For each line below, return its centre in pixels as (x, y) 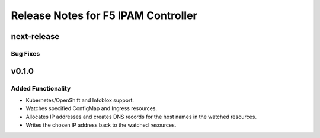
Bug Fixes (25, 53)
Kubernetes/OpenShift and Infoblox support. (80, 100)
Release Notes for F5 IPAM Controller (104, 15)
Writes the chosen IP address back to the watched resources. (101, 125)
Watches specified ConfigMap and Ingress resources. (92, 108)
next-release (35, 36)
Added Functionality (41, 88)
